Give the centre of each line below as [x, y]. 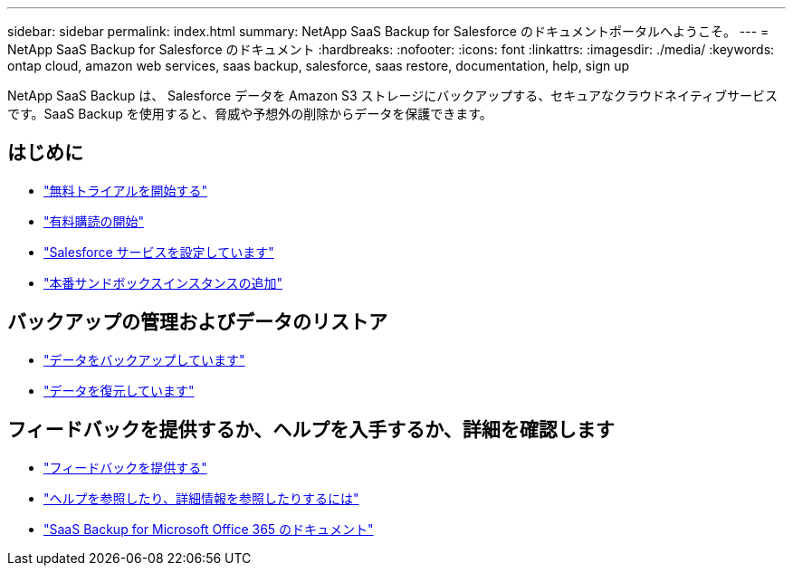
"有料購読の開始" [94, 221]
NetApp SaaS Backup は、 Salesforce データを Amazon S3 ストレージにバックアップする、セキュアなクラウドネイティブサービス [392, 95]
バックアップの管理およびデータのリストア [197, 322]
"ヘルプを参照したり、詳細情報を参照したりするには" [201, 498]
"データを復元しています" [119, 390]
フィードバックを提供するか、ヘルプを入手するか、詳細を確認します [311, 430]
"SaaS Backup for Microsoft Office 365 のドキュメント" [209, 529]
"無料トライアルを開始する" [125, 190]
